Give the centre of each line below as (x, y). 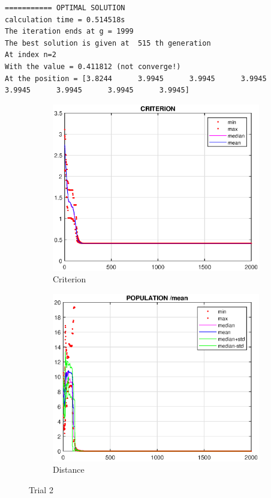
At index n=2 (31, 55)
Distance (69, 469)
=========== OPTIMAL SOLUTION (65, 8)
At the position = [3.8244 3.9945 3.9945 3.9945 (136, 78)
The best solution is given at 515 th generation (108, 43)
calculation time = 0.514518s (65, 20)
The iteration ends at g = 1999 (69, 32)
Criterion (70, 279)
